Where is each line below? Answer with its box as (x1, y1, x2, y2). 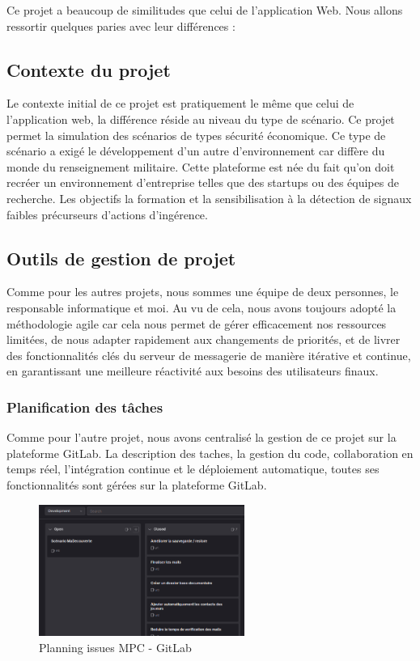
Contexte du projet (6, 57, 171, 82)
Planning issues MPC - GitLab (39, 638, 192, 655)
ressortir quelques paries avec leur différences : (6, 17, 235, 34)
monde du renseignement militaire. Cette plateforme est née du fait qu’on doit (6, 158, 395, 175)
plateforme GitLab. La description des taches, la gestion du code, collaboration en (6, 444, 414, 461)
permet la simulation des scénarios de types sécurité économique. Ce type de (6, 126, 386, 143)
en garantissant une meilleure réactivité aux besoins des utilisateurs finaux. (6, 362, 379, 379)
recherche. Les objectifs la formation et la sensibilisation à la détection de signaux (6, 189, 412, 206)
